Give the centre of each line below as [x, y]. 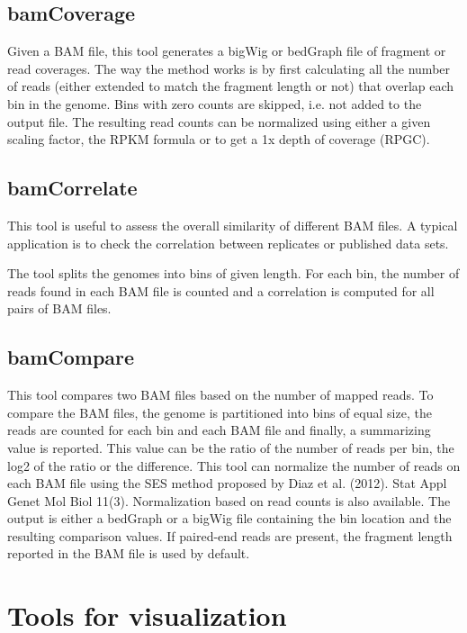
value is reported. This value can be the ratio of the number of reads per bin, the [231, 447]
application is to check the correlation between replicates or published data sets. [228, 243]
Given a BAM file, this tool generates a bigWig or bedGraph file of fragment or [227, 51]
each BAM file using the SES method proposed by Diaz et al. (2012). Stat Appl [227, 483]
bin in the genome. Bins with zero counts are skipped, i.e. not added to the [215, 103]
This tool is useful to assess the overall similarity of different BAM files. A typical [233, 225]
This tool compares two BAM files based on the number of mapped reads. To [220, 395]
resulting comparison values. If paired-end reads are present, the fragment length [230, 535]
